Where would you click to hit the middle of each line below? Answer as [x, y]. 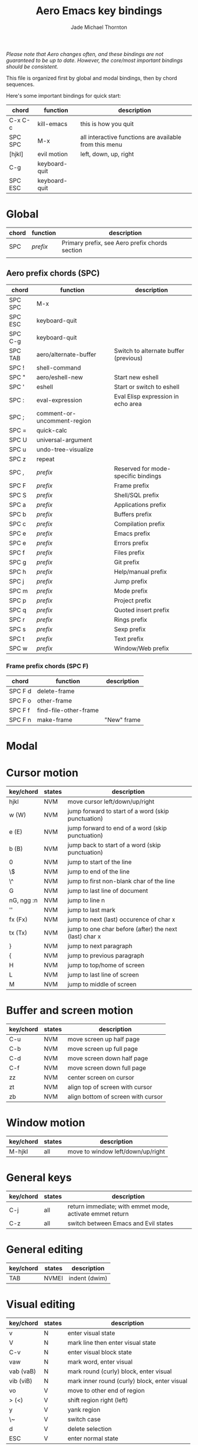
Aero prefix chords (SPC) [53, 273]
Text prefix [129, 639]
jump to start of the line [100, 862]
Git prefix [127, 562]
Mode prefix [131, 590]
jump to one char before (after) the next [123, 929]
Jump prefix [131, 581]
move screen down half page [108, 1058]
